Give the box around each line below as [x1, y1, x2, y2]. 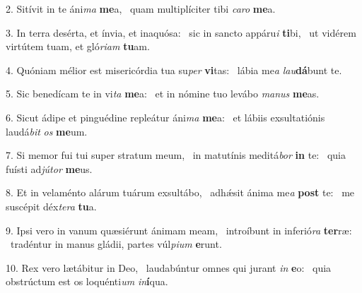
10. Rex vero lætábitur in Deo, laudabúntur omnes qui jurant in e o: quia [6, 260, 332, 275]
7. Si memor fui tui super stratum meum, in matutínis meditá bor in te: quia [6, 148, 346, 162]
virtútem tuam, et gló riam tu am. [6, 39, 150, 54]
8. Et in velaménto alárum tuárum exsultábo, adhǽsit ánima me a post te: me [6, 185, 355, 200]
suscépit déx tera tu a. [6, 198, 97, 213]
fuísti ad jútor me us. [6, 161, 93, 176]
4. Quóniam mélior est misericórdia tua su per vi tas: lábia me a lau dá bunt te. [6, 62, 342, 77]
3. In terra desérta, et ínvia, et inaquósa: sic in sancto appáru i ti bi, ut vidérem [6, 25, 356, 40]
